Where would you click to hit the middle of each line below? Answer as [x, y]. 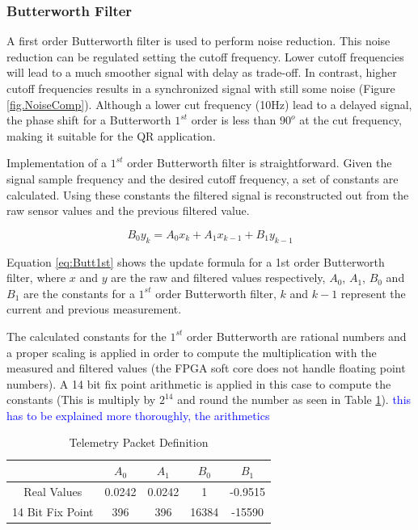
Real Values [53, 491]
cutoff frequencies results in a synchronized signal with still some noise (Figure [201, 88]
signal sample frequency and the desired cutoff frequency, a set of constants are [203, 178]
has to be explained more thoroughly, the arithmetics [138, 415]
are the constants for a [79, 293]
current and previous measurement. [94, 309]
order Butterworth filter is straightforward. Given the [260, 163]
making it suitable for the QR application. [111, 135]
